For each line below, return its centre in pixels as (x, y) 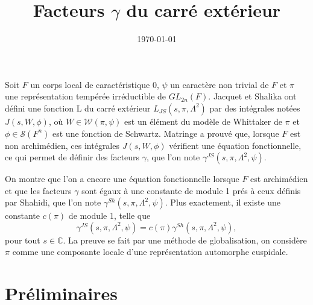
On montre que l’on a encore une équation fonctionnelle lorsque (122, 179)
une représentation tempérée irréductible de (86, 96)
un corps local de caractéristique (90, 84)
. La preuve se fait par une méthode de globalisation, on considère (185, 240)
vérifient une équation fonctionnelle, (235, 145)
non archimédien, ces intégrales (62, 145)
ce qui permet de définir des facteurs (72, 157)
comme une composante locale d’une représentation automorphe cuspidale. (150, 252)
